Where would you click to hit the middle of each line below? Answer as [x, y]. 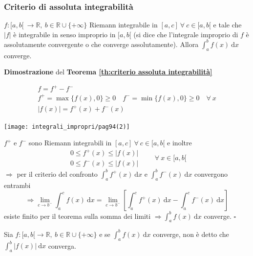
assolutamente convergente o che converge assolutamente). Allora [101, 44]
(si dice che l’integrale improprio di [186, 34]
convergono [211, 174]
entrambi [17, 185]
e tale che [227, 25]
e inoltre [179, 143]
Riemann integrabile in [123, 25]
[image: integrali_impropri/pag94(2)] [67, 127]
